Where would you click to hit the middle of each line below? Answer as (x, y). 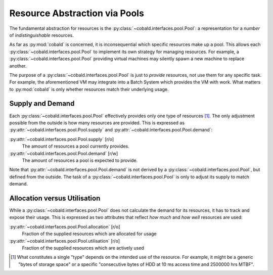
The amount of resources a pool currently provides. (76, 146)
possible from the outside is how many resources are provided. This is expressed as (97, 123)
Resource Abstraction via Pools (77, 13)
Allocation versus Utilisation (55, 198)
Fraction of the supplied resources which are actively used (83, 248)
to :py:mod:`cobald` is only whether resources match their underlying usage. (89, 89)
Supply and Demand (42, 104)
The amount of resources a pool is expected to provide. (80, 160)
